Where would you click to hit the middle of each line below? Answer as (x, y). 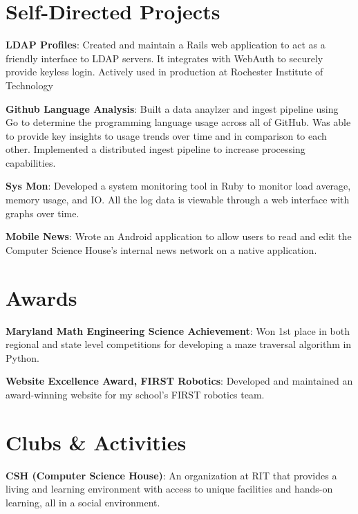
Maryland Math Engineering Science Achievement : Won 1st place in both (178, 330)
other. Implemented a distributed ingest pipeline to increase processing (156, 149)
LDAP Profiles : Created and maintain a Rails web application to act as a (166, 45)
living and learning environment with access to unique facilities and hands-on (169, 489)
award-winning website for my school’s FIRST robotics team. (135, 394)
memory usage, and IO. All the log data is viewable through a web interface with (178, 200)
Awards (41, 297)
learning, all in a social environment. (83, 502)
